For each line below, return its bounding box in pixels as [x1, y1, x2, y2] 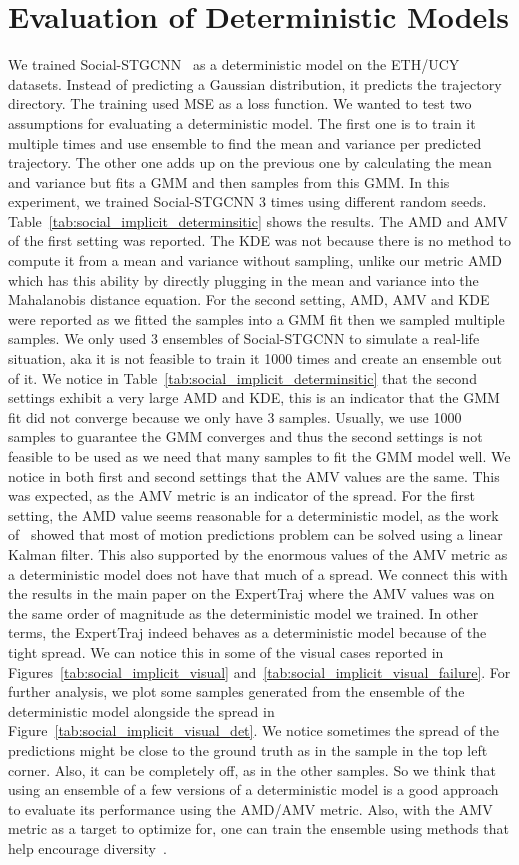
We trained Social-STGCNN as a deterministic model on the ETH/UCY [8, 54, 460, 75]
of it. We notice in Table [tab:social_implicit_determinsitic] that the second [8, 367, 477, 388]
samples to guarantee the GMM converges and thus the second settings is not [8, 426, 483, 447]
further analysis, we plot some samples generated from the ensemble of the [8, 681, 465, 702]
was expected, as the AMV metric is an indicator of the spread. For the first [8, 485, 476, 506]
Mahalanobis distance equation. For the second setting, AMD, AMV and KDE [8, 289, 490, 310]
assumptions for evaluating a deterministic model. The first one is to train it [8, 112, 476, 133]
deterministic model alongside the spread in [8, 700, 275, 721]
